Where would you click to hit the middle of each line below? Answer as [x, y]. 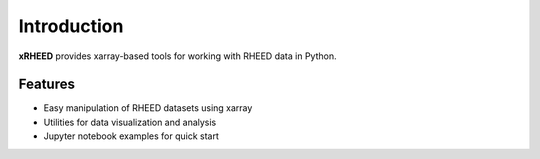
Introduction [71, 26]
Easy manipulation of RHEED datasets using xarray [148, 108]
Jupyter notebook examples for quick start [131, 136]
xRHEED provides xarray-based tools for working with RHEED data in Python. [177, 56]
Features [46, 84]
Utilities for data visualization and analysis [130, 122]
